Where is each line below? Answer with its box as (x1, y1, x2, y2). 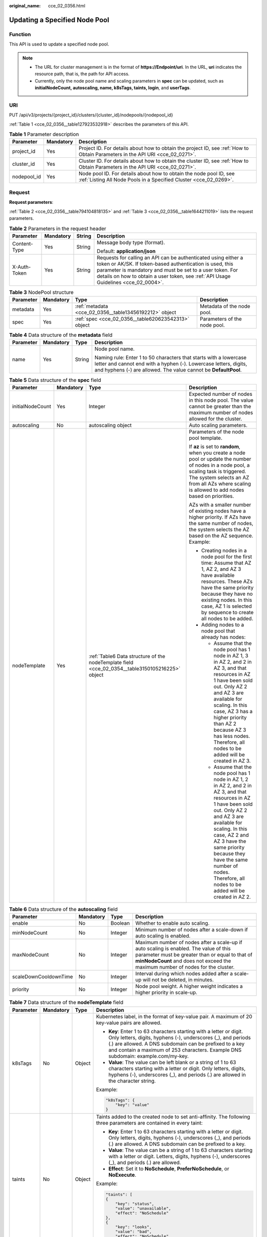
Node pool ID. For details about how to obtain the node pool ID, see (78, 170, 235, 177)
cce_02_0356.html (48, 3, 86, 8)
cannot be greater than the (188, 403, 252, 410)
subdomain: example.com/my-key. (108, 1052, 189, 1059)
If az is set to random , (188, 443, 241, 450)
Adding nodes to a (201, 621, 244, 628)
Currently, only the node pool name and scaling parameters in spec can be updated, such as (35, 78, 224, 84)
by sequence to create (201, 609, 254, 616)
